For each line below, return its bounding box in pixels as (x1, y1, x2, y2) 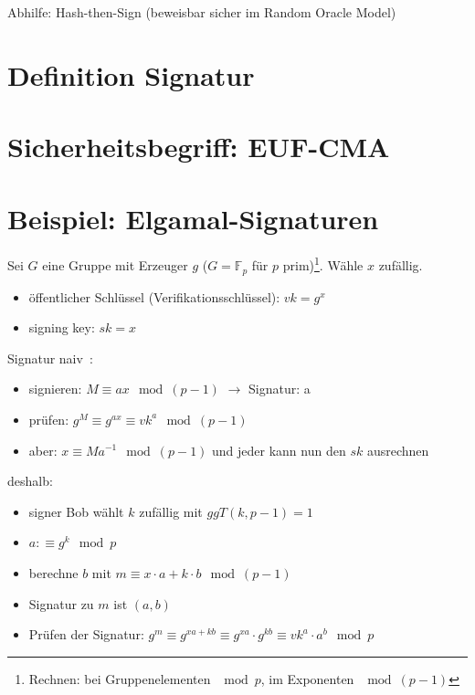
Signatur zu (28, 594, 94, 613)
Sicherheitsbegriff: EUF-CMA (7, 128, 390, 165)
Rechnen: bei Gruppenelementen (28, 669, 211, 688)
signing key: (28, 318, 95, 337)
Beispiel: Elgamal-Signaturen (7, 199, 379, 237)
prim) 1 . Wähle (282, 253, 364, 275)
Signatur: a (248, 379, 311, 398)
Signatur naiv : (7, 348, 93, 367)
